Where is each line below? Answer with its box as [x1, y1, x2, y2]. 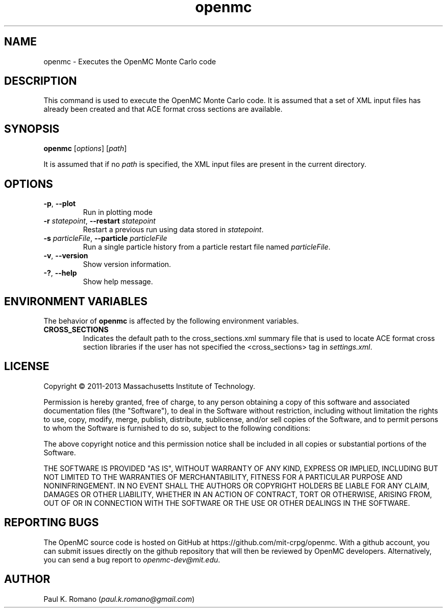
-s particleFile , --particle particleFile [43, 234, 167, 243]
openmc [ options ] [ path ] [43, 144, 127, 153]
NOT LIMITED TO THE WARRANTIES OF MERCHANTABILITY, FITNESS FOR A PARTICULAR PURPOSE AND [43, 472, 403, 481]
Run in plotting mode [83, 208, 153, 217]
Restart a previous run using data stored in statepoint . [83, 225, 264, 234]
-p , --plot [43, 199, 76, 208]
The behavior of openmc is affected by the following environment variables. [43, 316, 299, 325]
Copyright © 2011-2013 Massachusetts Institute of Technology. [43, 381, 256, 390]
